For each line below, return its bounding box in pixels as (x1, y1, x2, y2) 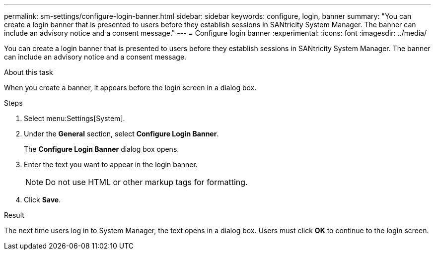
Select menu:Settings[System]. (24, 114, 125, 123)
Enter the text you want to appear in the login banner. (24, 160, 198, 169)
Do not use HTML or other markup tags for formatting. (45, 177, 248, 187)
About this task (4, 68, 53, 76)
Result (4, 211, 24, 219)
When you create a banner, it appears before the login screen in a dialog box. (4, 83, 257, 92)
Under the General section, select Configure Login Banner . (24, 129, 219, 138)
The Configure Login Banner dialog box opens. (24, 145, 179, 153)
